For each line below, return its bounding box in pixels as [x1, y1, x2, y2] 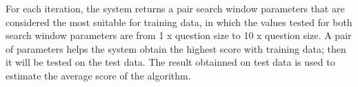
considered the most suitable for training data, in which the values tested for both [6, 14, 352, 29]
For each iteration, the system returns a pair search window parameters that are [6, 1, 345, 15]
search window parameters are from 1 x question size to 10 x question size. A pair [6, 28, 352, 42]
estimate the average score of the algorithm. [6, 68, 191, 82]
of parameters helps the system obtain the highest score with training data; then [6, 41, 346, 55]
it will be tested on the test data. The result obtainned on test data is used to [6, 55, 335, 69]
